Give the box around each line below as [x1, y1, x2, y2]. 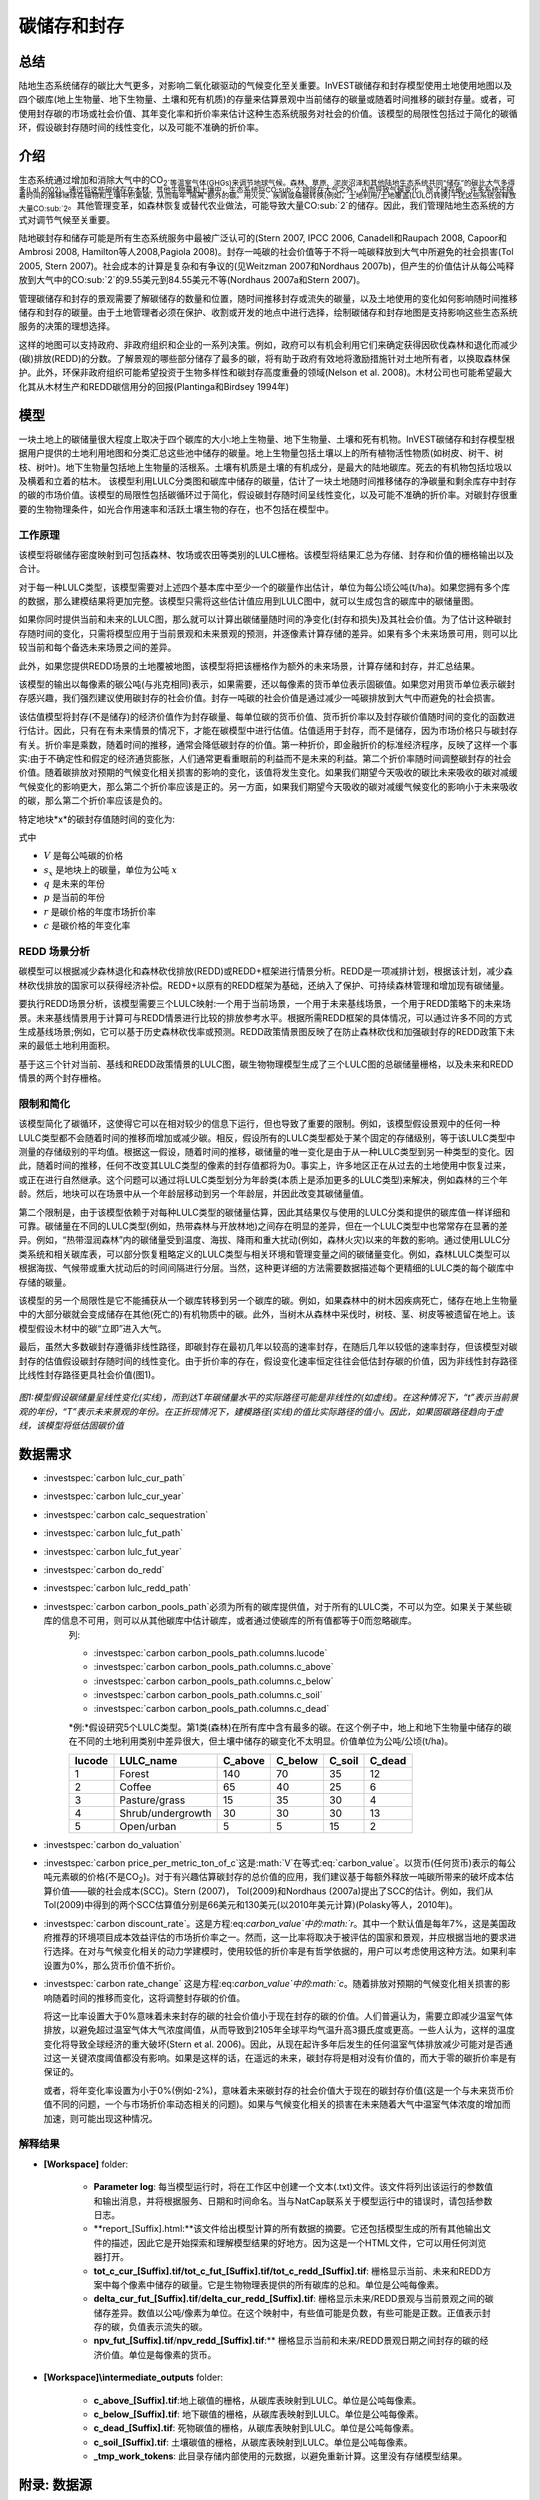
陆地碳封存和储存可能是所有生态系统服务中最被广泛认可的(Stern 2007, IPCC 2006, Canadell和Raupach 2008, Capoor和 [18, 231, 507, 244]
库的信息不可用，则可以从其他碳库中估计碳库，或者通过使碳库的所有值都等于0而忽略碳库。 [43, 1615, 417, 1627]
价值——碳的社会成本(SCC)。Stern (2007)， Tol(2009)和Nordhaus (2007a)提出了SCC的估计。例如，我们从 [51, 1885, 494, 1897]
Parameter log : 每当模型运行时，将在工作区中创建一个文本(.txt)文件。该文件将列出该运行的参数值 [93, 2181, 494, 2193]
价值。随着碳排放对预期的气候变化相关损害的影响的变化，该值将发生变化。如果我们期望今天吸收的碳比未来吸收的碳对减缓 [18, 766, 518, 779]
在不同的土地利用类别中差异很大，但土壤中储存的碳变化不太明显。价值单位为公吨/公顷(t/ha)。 [68, 1735, 454, 1747]
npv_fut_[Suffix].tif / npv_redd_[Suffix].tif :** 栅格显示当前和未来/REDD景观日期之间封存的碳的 [93, 2335, 480, 2347]
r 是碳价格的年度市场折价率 [43, 905, 157, 917]
